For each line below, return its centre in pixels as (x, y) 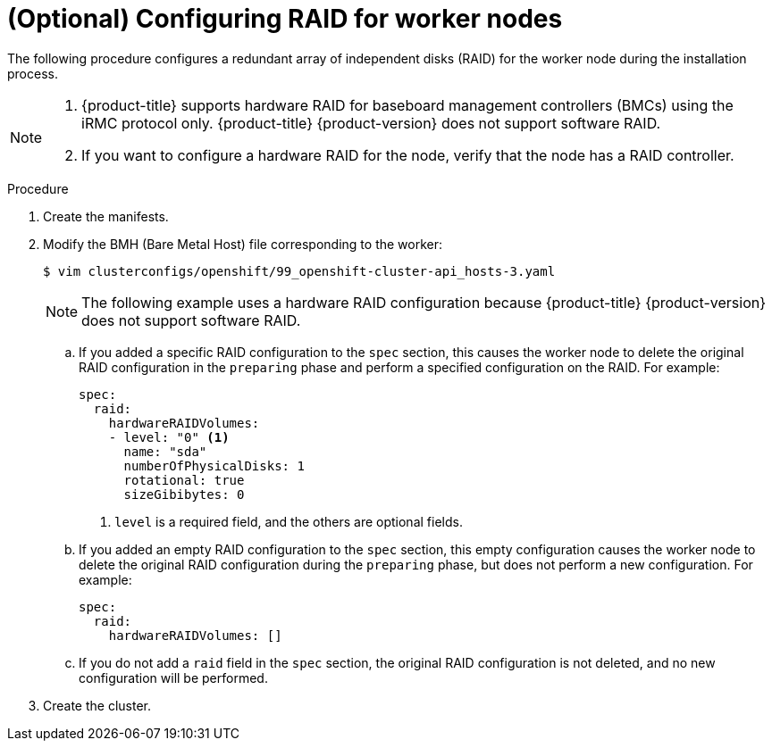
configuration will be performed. (173, 677)
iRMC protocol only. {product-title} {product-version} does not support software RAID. (371, 123)
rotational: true (184, 480)
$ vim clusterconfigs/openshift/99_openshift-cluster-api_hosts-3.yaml (299, 271)
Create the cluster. (97, 705)
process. (33, 73)
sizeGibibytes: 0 (184, 494)
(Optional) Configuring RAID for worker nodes (285, 19)
